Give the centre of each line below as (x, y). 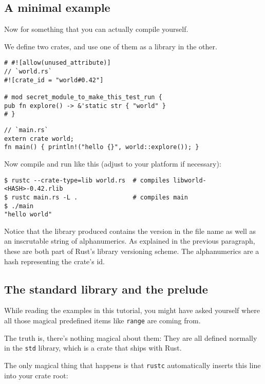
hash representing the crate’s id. (54, 261)
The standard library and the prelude (106, 289)
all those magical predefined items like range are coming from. (102, 320)
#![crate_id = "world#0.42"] (54, 80)
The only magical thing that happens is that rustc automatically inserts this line (132, 365)
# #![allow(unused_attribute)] (58, 63)
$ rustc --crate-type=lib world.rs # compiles (87, 180)
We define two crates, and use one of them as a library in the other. (111, 46)
